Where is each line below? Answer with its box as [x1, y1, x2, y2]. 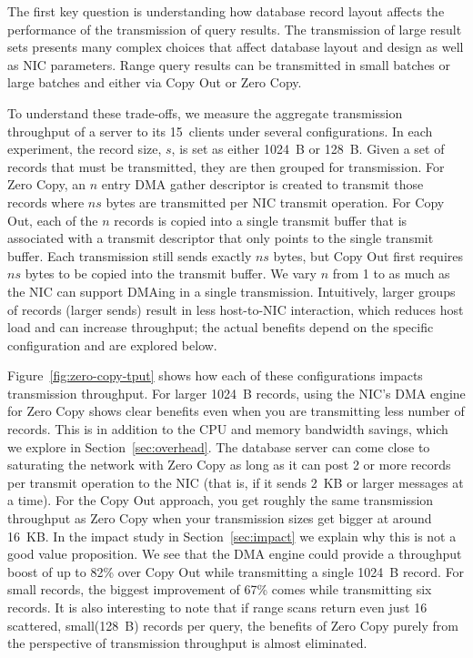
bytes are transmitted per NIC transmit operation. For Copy [106, 192, 445, 211]
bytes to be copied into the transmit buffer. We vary [25, 264, 317, 283]
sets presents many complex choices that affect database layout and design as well [7, 37, 464, 56]
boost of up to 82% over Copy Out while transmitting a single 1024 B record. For [7, 562, 465, 581]
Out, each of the [7, 210, 98, 229]
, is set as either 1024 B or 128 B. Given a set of [171, 139, 445, 158]
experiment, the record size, [7, 139, 162, 158]
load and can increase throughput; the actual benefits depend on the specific [7, 318, 434, 337]
